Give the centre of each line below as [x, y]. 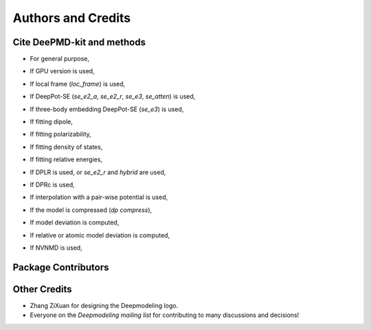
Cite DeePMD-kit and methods [79, 42]
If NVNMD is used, [56, 248]
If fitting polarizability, [61, 134]
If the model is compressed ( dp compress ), [91, 210]
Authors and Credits [72, 18]
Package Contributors [61, 267]
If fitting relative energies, [66, 160]
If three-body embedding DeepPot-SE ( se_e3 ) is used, [107, 109]
